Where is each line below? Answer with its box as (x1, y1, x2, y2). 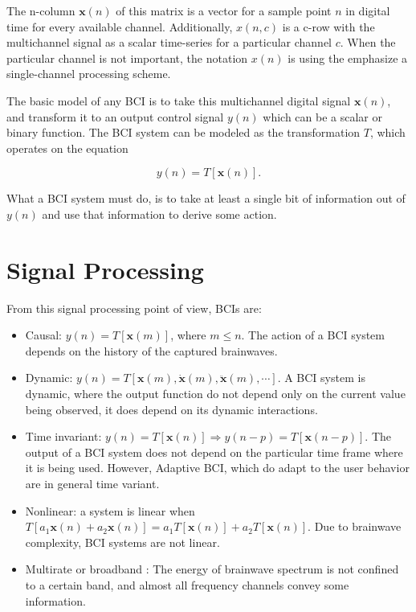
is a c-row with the (282, 18, 375, 35)
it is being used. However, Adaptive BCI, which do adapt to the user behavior (25, 459, 410, 476)
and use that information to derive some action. (42, 205, 277, 222)
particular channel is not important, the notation (6, 49, 248, 66)
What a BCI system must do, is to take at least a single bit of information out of (6, 190, 406, 207)
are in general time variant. (25, 475, 160, 491)
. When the (340, 34, 396, 51)
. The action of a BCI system (241, 327, 385, 343)
